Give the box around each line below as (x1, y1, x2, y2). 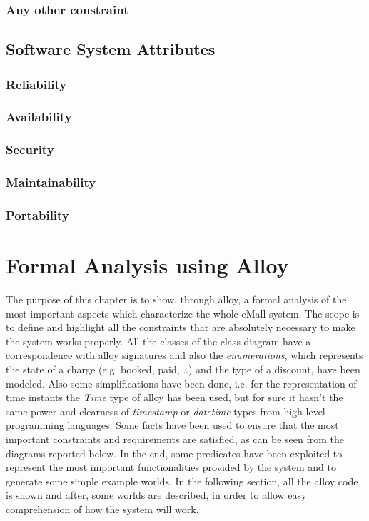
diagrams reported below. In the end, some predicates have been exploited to (6, 445, 343, 460)
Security (6, 141, 54, 158)
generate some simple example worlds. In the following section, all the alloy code (6, 473, 358, 488)
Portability (6, 206, 69, 223)
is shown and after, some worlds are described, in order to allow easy (6, 487, 307, 502)
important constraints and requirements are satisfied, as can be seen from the (6, 431, 345, 446)
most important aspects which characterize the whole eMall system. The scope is (6, 305, 360, 320)
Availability (6, 108, 72, 126)
